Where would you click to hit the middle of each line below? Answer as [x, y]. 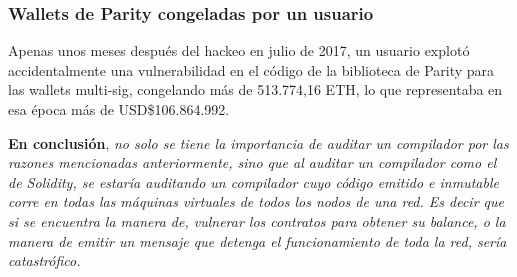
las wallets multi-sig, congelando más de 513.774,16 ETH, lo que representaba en [255, 89]
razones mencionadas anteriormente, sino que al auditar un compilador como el [252, 162]
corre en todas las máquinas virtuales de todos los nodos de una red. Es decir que [256, 201]
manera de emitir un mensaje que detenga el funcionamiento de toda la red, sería [257, 240]
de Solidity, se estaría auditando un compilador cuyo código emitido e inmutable [253, 181]
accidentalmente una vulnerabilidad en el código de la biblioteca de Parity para [251, 69]
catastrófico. [44, 260]
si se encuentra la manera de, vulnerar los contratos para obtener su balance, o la [257, 220]
